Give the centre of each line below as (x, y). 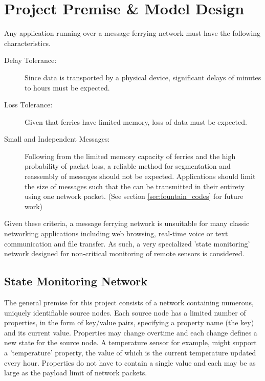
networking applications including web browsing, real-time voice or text (116, 233)
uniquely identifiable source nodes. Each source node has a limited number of (125, 312)
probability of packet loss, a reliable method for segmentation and (128, 166)
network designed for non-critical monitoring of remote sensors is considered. (124, 253)
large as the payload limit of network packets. (76, 373)
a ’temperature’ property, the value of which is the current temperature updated (130, 352)
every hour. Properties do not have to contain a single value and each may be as (130, 362)
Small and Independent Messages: (57, 139)
